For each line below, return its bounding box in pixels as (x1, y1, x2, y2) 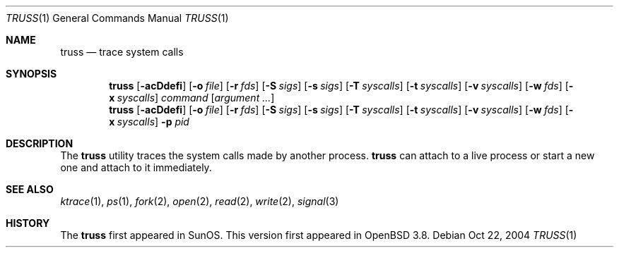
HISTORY (6, 217, 50, 229)
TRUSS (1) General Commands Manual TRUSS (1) (6, 12, 229, 24)
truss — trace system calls (60, 46, 184, 58)
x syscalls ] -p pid (109, 116, 189, 128)
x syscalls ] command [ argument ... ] (109, 92, 275, 104)
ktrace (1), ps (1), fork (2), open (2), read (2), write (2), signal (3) (60, 195, 339, 207)
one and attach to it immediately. (60, 161, 212, 173)
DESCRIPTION (6, 137, 73, 149)
